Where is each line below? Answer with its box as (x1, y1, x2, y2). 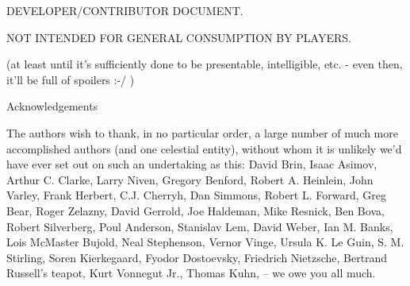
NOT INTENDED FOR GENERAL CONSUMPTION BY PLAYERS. (6, 29, 351, 45)
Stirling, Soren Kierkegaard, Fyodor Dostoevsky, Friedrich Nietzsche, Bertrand (6, 249, 388, 265)
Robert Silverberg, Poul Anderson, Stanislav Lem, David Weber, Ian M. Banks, (6, 218, 393, 234)
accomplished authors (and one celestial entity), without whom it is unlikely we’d (6, 140, 402, 157)
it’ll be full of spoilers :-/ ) (6, 71, 135, 87)
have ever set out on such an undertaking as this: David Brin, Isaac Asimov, (6, 156, 377, 172)
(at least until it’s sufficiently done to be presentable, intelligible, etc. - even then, (6, 56, 403, 72)
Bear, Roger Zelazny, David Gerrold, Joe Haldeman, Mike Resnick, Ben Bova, (6, 202, 385, 218)
